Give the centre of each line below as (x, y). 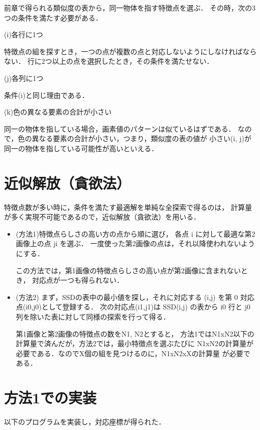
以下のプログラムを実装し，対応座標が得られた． (85, 422)
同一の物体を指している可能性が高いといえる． (81, 148)
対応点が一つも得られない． (78, 280)
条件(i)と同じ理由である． (46, 95)
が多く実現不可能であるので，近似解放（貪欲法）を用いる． (102, 217)
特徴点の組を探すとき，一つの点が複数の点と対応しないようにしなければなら (131, 51)
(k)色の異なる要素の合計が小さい (58, 112)
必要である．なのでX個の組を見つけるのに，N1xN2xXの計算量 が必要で (133, 353)
